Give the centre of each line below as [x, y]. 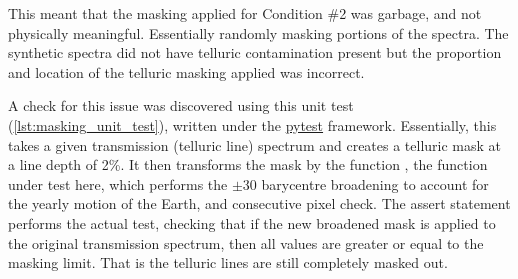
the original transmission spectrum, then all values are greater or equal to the [246, 242]
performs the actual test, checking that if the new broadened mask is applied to [252, 222]
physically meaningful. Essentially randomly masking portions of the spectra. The [258, 32]
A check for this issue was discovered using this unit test [181, 105]
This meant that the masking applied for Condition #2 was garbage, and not [245, 13]
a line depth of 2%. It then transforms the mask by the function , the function [248, 164]
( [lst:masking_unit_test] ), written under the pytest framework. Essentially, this [252, 124]
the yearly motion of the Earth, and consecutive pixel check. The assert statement [259, 203]
